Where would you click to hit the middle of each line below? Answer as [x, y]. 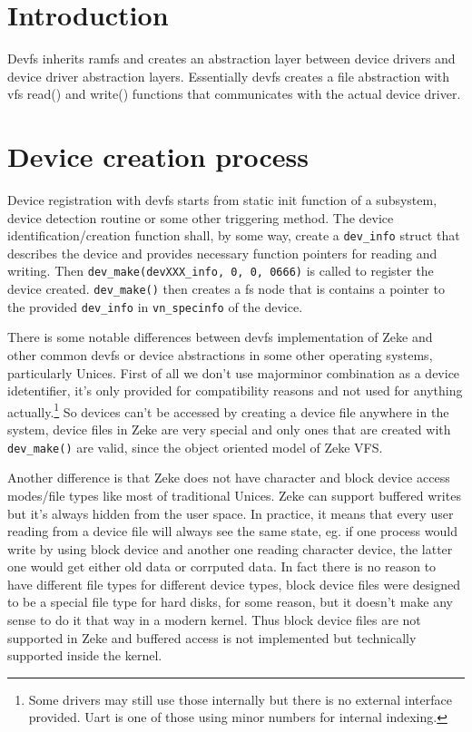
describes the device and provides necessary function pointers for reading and [222, 253]
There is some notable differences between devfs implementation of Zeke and [220, 337]
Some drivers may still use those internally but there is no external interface [240, 699]
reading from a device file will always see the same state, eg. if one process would [232, 531]
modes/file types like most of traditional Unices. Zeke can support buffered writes [234, 495]
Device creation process [158, 156]
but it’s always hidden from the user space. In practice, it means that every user [231, 513]
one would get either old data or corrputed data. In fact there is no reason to [222, 566]
